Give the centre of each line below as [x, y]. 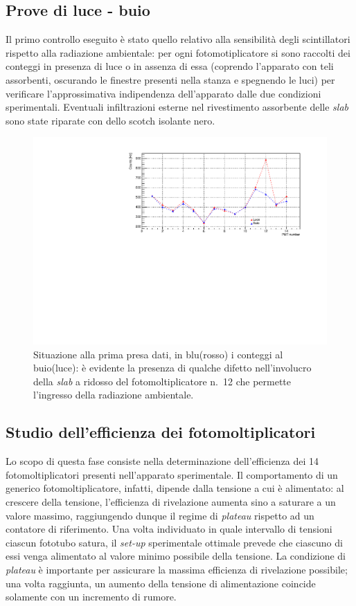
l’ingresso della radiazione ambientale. [114, 395]
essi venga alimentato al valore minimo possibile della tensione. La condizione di [176, 556]
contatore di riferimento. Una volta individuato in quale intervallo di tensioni [169, 529]
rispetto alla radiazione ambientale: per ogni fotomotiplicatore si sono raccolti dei [178, 52]
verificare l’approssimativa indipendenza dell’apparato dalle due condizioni [163, 93]
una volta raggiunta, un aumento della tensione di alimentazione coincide [161, 583]
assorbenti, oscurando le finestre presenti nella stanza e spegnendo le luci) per [170, 79]
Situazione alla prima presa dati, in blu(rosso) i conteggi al [158, 354]
